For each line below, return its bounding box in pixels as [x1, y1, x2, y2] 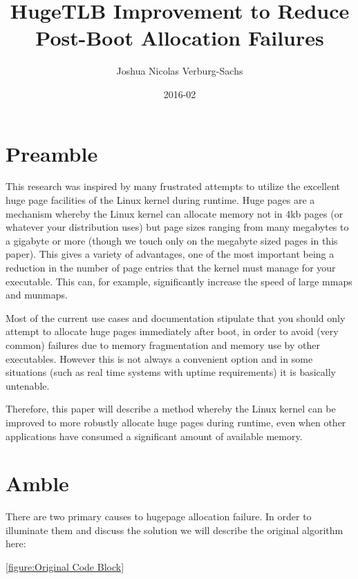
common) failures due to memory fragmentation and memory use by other [6, 337, 320, 352]
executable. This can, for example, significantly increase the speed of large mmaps [6, 274, 352, 288]
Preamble [6, 139, 98, 167]
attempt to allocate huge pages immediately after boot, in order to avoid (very [6, 324, 339, 339]
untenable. [6, 378, 50, 392]
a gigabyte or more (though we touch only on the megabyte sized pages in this [6, 233, 338, 247]
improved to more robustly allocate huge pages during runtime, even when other [6, 415, 346, 429]
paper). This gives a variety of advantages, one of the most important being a [6, 247, 335, 261]
